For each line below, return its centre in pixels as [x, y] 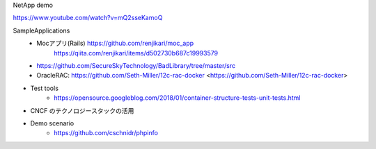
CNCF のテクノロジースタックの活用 [82, 110]
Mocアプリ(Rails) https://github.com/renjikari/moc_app [115, 43]
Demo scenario [52, 123]
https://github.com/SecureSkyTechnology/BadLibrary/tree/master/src [136, 65]
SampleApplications [41, 30]
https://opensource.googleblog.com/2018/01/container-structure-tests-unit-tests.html [177, 98]
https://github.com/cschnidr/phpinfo [106, 133]
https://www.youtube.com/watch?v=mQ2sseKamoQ [88, 18]
